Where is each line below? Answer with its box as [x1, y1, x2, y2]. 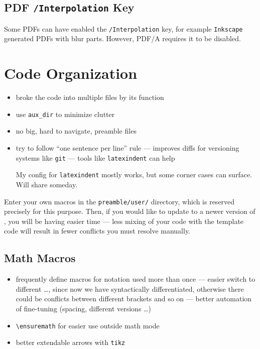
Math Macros [4, 250, 76, 266]
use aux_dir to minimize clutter [16, 108, 115, 119]
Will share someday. [16, 179, 78, 189]
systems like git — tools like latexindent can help [16, 152, 175, 163]
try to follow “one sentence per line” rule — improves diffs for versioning [16, 143, 239, 153]
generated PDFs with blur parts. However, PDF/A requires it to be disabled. [4, 33, 241, 44]
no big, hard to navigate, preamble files [16, 126, 137, 136]
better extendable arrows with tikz [16, 337, 125, 347]
